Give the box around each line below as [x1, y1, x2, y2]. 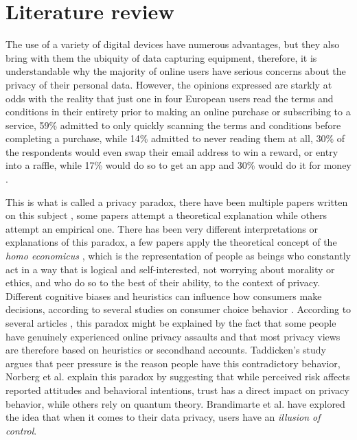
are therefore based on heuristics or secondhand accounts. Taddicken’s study [5, 343, 327, 357]
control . [5, 423, 37, 437]
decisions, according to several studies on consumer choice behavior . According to [5, 302, 352, 316]
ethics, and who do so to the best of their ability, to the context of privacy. [5, 275, 321, 290]
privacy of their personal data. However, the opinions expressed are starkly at [5, 77, 332, 91]
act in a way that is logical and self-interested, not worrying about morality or [5, 262, 335, 276]
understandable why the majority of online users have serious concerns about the [5, 64, 346, 78]
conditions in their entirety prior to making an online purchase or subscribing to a [5, 104, 351, 119]
